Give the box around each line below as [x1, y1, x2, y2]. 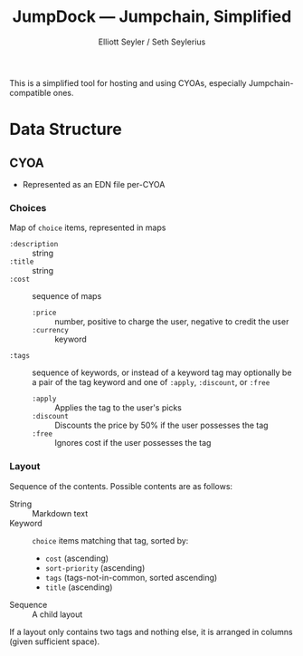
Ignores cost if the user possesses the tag [54, 438, 212, 449]
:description [9, 240, 59, 249]
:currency [32, 326, 70, 335]
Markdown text [32, 507, 89, 518]
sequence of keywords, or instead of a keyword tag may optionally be [32, 367, 292, 378]
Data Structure [9, 120, 122, 140]
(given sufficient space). [9, 636, 100, 647]
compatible [9, 87, 52, 98]
